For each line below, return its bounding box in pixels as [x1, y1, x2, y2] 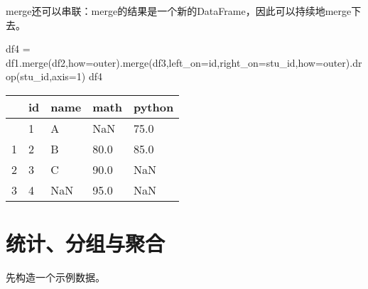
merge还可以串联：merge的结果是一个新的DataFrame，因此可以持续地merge [6, 4, 352, 18]
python [133, 98, 174, 115]
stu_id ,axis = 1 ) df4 [20, 69, 102, 84]
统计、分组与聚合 [6, 229, 166, 258]
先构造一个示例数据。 [6, 270, 105, 285]
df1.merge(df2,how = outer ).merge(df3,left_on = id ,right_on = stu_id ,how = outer [6, 55, 346, 70]
